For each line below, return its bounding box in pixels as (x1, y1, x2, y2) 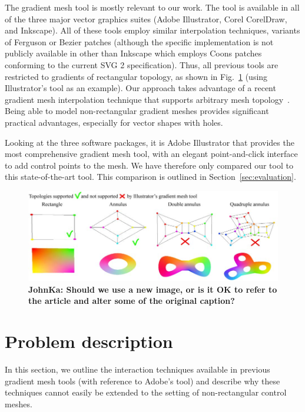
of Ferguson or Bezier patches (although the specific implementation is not (5, 35, 274, 48)
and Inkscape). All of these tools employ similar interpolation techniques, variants (5, 24, 300, 36)
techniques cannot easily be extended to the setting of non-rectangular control (5, 386, 287, 398)
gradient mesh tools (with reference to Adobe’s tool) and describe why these (5, 374, 280, 387)
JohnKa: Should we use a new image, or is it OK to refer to (28, 283, 277, 295)
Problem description (5, 329, 173, 353)
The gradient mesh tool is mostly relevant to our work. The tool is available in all (5, 1, 300, 13)
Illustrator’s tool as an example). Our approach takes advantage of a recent (5, 82, 276, 94)
